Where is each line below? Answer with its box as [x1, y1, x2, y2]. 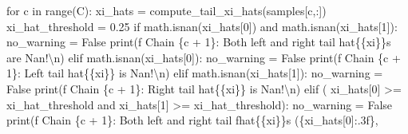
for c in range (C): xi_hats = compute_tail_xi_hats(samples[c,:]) [6, 2, 327, 18]
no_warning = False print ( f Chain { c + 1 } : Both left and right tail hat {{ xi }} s [6, 33, 391, 50]
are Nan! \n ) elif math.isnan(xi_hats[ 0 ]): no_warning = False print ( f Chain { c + [6, 49, 401, 65]
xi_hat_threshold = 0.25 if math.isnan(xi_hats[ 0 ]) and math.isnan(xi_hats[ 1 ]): [6, 18, 398, 34]
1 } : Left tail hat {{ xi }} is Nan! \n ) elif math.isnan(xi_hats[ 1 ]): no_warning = [6, 65, 383, 81]
